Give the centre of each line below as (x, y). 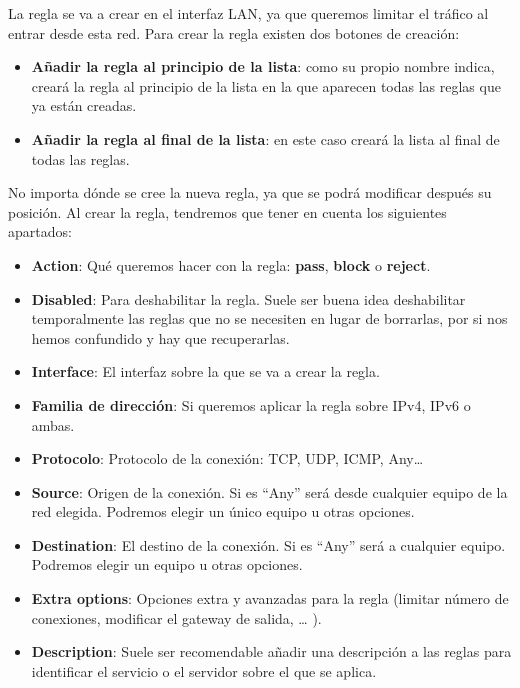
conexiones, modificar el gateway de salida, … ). (176, 617)
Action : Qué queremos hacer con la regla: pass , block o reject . (231, 264)
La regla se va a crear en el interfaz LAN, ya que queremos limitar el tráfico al (248, 13)
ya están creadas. (84, 105)
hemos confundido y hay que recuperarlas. (160, 337)
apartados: (40, 231)
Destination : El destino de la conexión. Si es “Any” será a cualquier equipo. (268, 544)
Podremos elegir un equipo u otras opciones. (167, 564)
